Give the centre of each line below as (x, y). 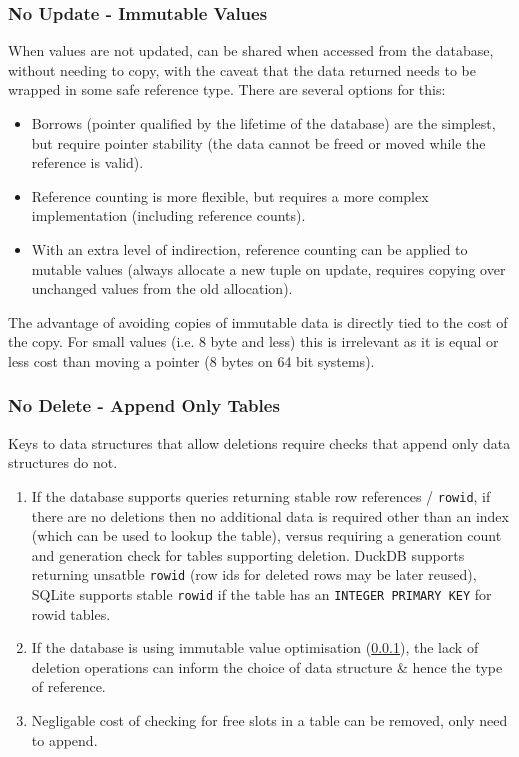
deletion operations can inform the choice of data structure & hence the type (267, 666)
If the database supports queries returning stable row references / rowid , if (261, 495)
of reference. (68, 686)
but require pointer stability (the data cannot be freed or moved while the (258, 142)
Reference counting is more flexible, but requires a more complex (230, 195)
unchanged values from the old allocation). (162, 288)
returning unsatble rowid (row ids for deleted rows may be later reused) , (254, 574)
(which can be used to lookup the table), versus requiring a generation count (266, 535)
